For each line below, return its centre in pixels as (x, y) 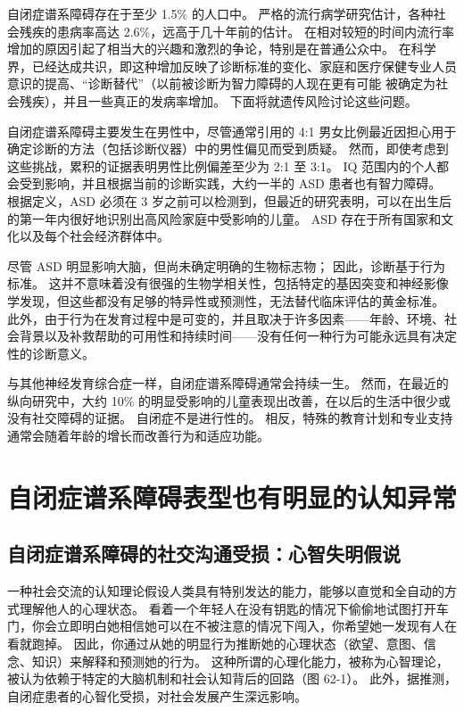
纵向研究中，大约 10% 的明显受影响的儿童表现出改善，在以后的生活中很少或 (229, 400)
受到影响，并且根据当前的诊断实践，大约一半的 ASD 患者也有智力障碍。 (230, 183)
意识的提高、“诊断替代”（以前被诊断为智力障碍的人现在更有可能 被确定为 (221, 83)
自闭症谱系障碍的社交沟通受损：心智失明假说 (204, 554)
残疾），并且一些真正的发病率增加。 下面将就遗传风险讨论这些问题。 (218, 100)
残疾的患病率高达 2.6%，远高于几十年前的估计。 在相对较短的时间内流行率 (236, 31)
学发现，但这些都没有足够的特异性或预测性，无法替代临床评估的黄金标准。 (226, 300)
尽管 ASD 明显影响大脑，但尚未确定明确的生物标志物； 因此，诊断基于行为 (226, 265)
